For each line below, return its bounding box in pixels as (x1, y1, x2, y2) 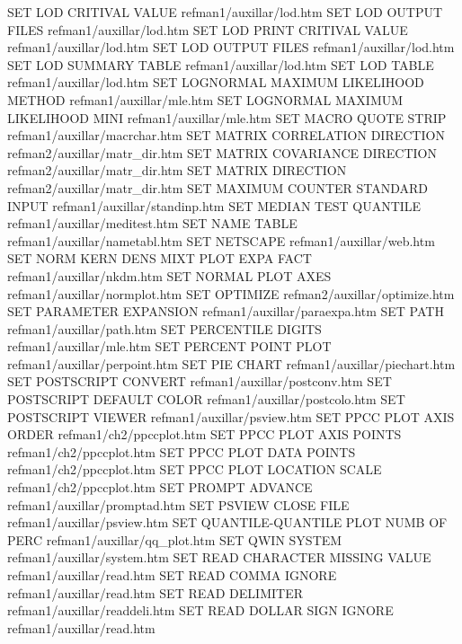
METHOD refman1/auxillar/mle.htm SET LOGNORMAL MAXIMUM (7, 90, 404, 109)
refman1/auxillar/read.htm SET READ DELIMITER (7, 583, 303, 602)
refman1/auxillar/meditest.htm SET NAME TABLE (7, 214, 298, 233)
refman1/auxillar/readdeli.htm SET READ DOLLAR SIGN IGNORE (7, 601, 394, 620)
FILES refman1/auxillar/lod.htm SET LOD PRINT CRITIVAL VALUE (7, 20, 408, 39)
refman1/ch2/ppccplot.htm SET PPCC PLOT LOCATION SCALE (7, 460, 382, 479)
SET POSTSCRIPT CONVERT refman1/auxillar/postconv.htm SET (7, 372, 392, 391)
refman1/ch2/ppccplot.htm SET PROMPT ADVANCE (7, 478, 313, 497)
